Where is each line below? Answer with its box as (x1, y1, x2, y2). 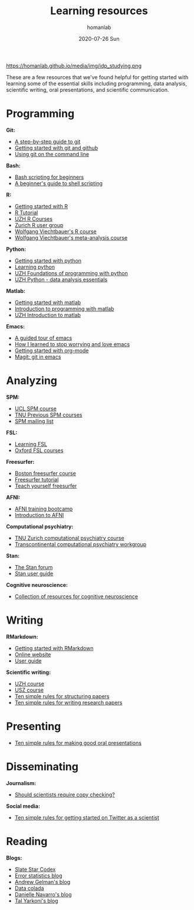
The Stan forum (14, 563, 53, 570)
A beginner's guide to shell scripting (14, 179, 103, 187)
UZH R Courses (14, 215, 53, 222)
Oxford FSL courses (14, 447, 64, 454)
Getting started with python (14, 257, 81, 264)
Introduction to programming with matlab (14, 305, 114, 312)
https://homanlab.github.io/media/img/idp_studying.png (6, 62, 142, 69)
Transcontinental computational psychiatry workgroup (14, 540, 147, 548)
